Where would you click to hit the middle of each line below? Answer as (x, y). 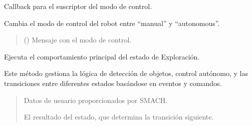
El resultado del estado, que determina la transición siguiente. (119, 117)
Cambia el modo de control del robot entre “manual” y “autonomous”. (112, 23)
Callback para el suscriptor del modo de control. (78, 6)
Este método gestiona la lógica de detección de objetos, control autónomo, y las (126, 73)
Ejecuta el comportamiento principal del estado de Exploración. (102, 56)
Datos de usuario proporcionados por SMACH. (96, 100)
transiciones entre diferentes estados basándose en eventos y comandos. (113, 83)
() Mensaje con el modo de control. (78, 40)
